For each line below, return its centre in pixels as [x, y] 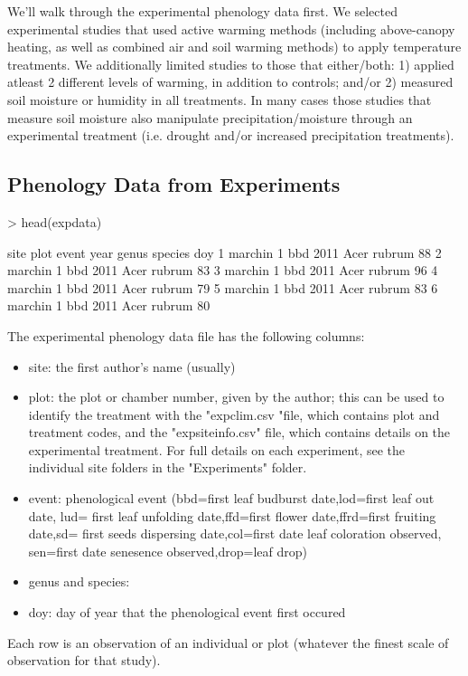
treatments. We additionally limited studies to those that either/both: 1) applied [231, 64]
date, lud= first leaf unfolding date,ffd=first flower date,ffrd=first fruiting [232, 515]
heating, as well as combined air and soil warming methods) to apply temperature [234, 47]
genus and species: [79, 581]
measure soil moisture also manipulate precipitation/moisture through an [210, 117]
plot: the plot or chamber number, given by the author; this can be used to [236, 397]
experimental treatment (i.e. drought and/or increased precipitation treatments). [231, 135]
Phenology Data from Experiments [174, 184]
